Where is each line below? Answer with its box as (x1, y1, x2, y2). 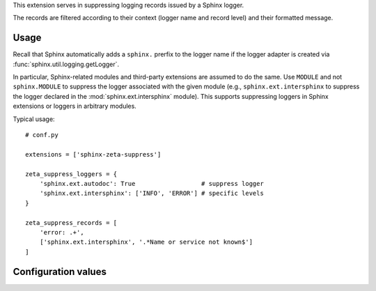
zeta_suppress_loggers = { (25, 170, 118, 178)
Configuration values (13, 265, 107, 278)
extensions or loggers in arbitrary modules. (13, 102, 137, 111)
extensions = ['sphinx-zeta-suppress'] (25, 150, 162, 158)
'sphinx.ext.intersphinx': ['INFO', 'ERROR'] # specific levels (39, 189, 264, 198)
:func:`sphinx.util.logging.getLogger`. (13, 60, 120, 68)
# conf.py (25, 131, 58, 139)
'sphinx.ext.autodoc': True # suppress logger (39, 180, 264, 187)
